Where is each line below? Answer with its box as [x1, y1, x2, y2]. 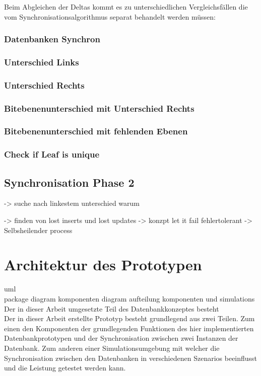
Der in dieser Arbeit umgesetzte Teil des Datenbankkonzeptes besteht [4, 303, 219, 314]
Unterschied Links [4, 55, 79, 68]
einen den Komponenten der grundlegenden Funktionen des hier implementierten [4, 323, 254, 333]
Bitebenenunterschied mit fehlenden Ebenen [4, 125, 188, 137]
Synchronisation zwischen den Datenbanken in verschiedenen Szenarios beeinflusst [4, 352, 257, 363]
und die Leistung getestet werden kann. [4, 362, 126, 373]
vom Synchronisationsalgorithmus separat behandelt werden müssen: [4, 11, 216, 22]
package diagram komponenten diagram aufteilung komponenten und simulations [4, 293, 255, 304]
